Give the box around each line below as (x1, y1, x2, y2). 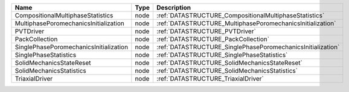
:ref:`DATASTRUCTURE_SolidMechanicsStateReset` (156, 59, 303, 67)
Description (156, 4, 191, 11)
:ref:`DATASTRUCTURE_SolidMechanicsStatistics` (156, 67, 298, 75)
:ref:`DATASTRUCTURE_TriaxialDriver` (156, 75, 264, 82)
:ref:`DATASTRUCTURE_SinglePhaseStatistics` (156, 51, 288, 59)
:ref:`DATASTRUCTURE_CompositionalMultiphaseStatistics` (156, 11, 325, 19)
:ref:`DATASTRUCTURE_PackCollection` (156, 35, 270, 43)
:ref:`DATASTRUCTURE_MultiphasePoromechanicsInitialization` (156, 19, 336, 27)
